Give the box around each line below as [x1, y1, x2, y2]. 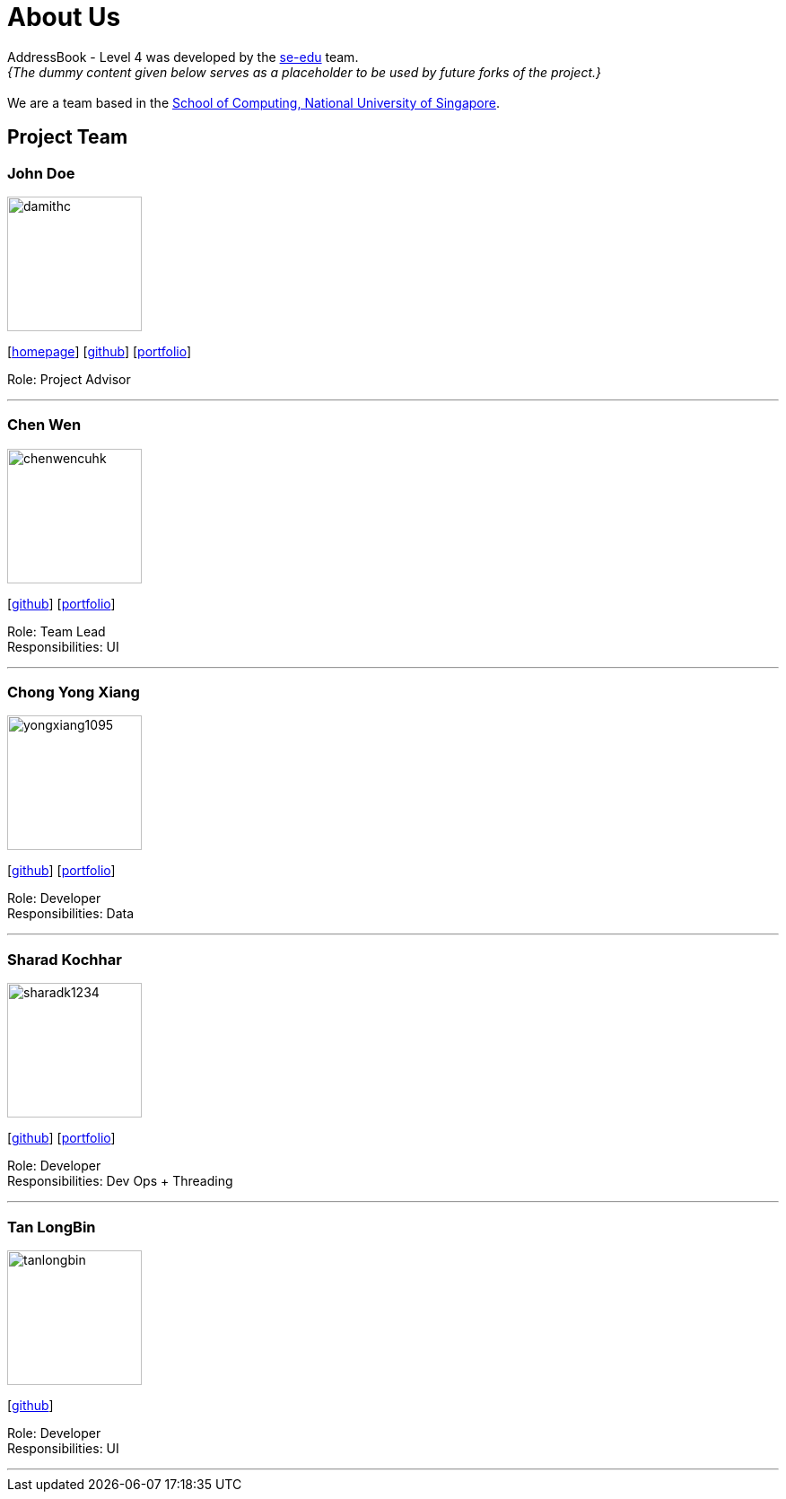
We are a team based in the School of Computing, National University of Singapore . [7, 94, 501, 110]
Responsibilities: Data [7, 906, 135, 922]
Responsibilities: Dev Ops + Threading [7, 1173, 233, 1189]
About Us [7, 2, 121, 32]
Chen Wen [7, 416, 82, 434]
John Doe [7, 163, 75, 182]
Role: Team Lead [7, 623, 106, 639]
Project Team [7, 126, 128, 149]
